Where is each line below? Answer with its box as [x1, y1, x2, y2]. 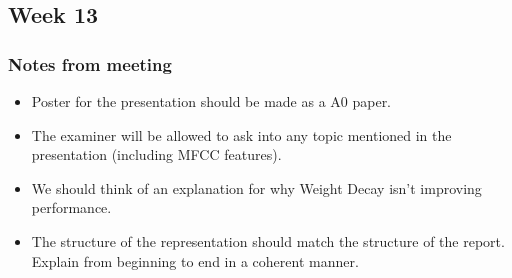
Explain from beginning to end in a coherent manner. [31, 250, 359, 271]
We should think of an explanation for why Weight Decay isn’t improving [31, 177, 482, 198]
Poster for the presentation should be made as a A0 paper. [31, 91, 392, 111]
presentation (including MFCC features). [31, 144, 282, 165]
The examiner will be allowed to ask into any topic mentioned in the [31, 124, 452, 145]
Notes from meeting [8, 51, 172, 76]
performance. [31, 197, 112, 218]
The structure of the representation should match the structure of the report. [31, 230, 505, 251]
